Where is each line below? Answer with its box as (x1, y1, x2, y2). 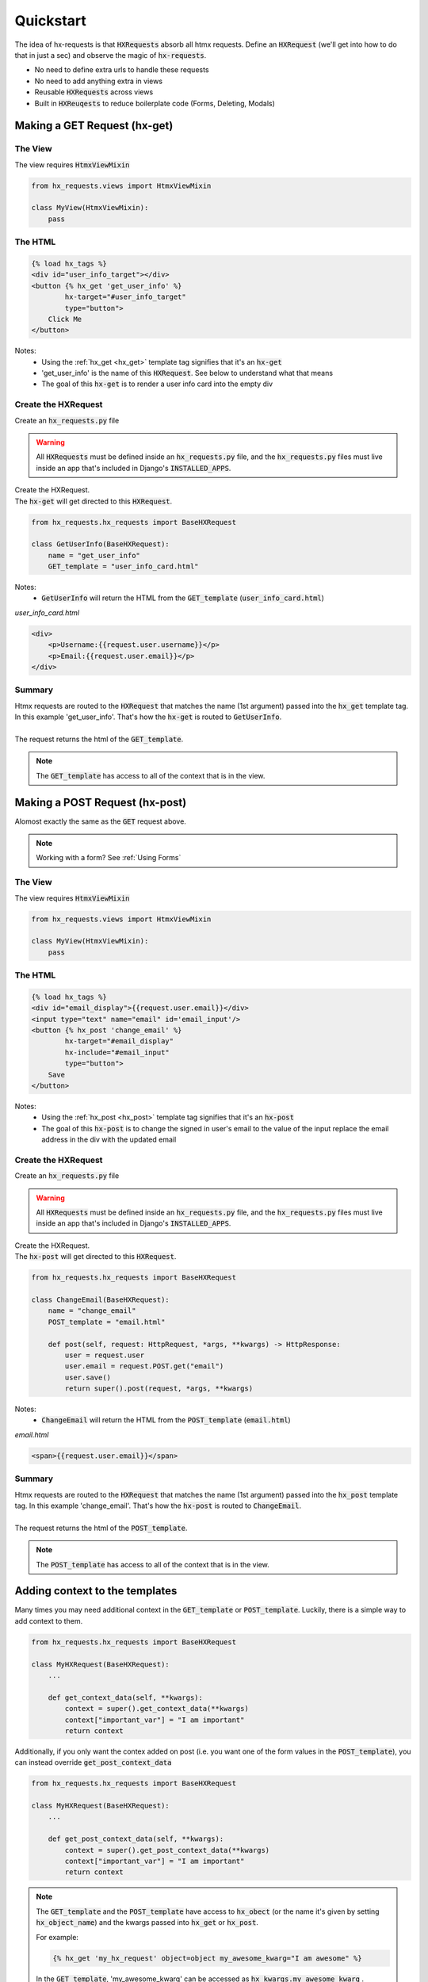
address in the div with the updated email (41, 1134, 177, 1145)
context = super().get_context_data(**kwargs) (64, 1705, 249, 1713)
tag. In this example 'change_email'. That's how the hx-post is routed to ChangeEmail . (14, 1501, 302, 1510)
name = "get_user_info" (48, 551, 140, 560)
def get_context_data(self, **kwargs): (48, 1693, 204, 1702)
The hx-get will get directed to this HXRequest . (14, 496, 173, 506)
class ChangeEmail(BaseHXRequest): (31, 1295, 170, 1304)
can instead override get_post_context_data (14, 1758, 172, 1767)
